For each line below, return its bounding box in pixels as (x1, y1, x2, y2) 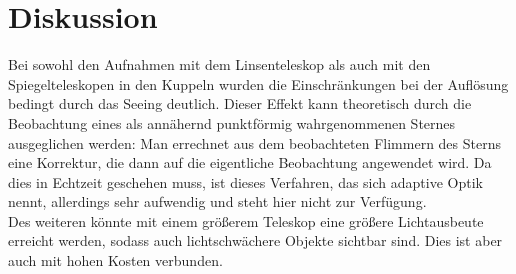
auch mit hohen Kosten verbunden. (8, 250, 223, 271)
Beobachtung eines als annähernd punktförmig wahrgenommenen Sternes (8, 112, 456, 133)
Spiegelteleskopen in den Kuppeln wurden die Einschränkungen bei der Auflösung (8, 73, 509, 94)
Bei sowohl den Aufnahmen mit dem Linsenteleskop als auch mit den (8, 54, 431, 75)
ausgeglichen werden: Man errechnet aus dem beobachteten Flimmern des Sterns (8, 132, 501, 153)
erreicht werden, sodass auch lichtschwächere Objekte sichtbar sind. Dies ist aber (8, 230, 503, 251)
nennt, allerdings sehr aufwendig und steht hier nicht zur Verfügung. (8, 191, 427, 212)
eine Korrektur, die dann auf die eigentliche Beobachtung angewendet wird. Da (8, 152, 492, 173)
